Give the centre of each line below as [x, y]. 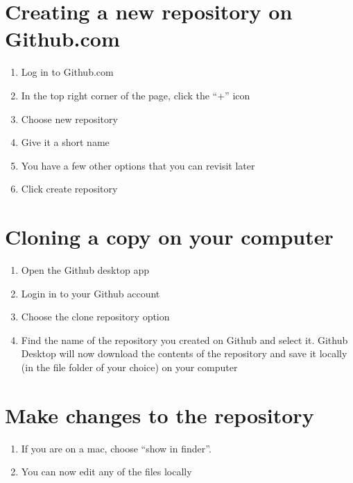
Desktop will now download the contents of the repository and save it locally [184, 353]
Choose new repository [69, 118]
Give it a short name [65, 142]
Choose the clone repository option [95, 317]
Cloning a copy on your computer [169, 237]
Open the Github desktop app [85, 270]
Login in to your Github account [91, 293]
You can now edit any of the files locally [106, 472]
